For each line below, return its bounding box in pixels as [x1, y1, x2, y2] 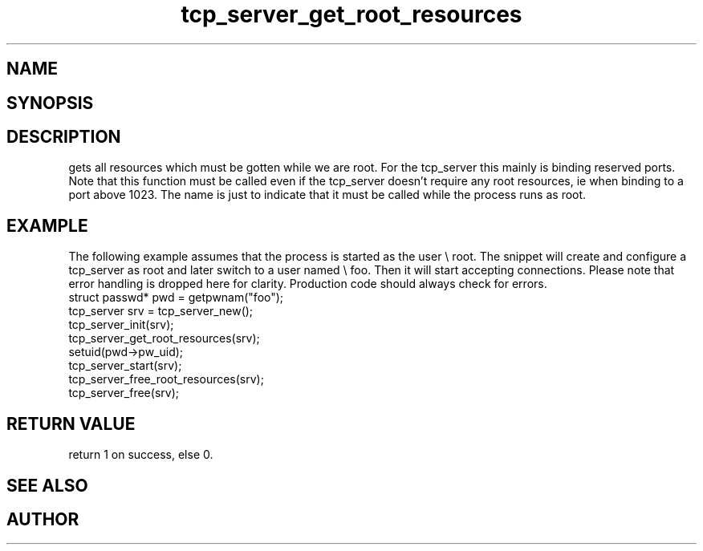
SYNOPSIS [6, 92, 94, 113]
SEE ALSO [6, 475, 88, 496]
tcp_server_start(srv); [68, 359, 182, 373]
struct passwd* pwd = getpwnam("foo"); [68, 290, 284, 305]
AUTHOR [6, 508, 79, 529]
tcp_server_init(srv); [68, 318, 174, 332]
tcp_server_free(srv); [68, 386, 179, 400]
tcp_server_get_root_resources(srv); [68, 331, 260, 346]
